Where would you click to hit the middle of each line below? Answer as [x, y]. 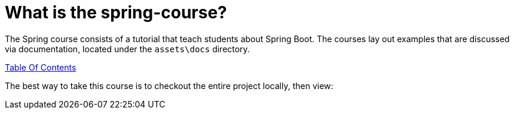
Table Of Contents [41, 67]
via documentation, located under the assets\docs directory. [127, 49]
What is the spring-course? [116, 12]
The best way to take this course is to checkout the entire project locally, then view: [169, 85]
